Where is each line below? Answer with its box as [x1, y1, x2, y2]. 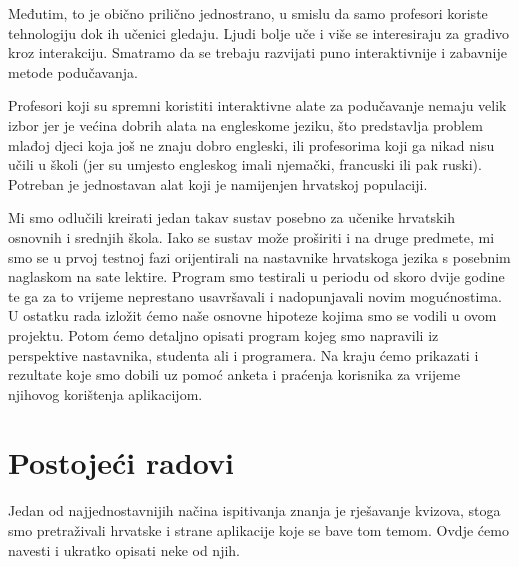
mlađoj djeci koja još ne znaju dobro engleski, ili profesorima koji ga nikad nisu [8, 134, 495, 155]
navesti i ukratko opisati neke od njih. [8, 539, 240, 560]
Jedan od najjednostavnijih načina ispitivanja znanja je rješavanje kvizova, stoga [8, 500, 501, 521]
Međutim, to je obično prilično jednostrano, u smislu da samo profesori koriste [8, 3, 488, 23]
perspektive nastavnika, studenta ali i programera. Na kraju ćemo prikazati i [8, 344, 479, 365]
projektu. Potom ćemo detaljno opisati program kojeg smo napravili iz [8, 324, 439, 345]
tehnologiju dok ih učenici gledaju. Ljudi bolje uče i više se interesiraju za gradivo [8, 22, 510, 43]
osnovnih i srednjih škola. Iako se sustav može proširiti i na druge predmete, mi [8, 226, 495, 247]
